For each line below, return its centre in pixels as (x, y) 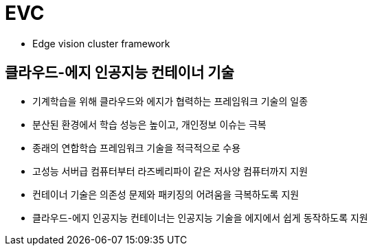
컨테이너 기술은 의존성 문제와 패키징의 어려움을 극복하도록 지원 (166, 194)
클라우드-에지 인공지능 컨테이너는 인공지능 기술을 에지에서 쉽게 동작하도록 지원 (200, 217)
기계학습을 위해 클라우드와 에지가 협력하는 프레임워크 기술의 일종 (170, 101)
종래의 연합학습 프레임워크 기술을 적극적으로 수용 (137, 147)
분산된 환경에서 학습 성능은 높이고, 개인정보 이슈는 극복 (149, 124)
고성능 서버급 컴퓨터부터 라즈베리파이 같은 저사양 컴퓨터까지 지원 (170, 171)
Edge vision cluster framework (101, 43)
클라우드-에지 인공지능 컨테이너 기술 (120, 73)
